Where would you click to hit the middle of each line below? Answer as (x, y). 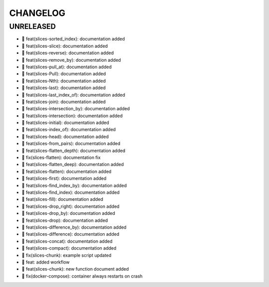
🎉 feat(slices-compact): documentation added (69, 248)
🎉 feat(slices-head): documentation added (65, 137)
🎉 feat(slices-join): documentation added (64, 102)
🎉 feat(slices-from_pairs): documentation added (71, 143)
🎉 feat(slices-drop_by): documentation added (68, 213)
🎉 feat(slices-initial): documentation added (66, 123)
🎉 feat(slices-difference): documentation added (70, 234)
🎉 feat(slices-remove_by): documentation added (71, 60)
